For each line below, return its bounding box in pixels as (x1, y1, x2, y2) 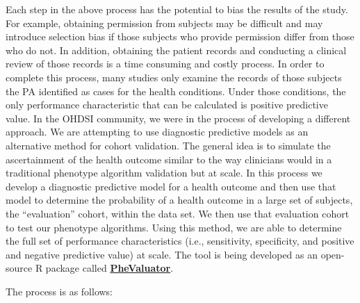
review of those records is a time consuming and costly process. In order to (6, 56, 325, 71)
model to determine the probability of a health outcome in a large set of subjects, (6, 193, 353, 207)
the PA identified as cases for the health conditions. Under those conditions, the (6, 83, 346, 98)
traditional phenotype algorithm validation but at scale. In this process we (6, 165, 322, 180)
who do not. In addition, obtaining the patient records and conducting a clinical (6, 42, 347, 57)
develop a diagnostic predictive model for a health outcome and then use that (6, 179, 336, 193)
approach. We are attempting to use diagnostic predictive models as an (6, 124, 309, 139)
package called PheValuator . (45, 261, 174, 275)
